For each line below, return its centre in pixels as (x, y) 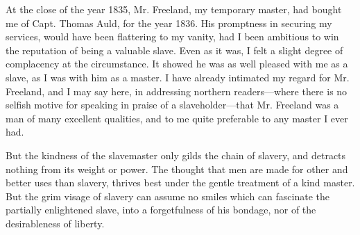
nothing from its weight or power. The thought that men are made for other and (177, 169)
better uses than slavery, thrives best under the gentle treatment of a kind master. (180, 183)
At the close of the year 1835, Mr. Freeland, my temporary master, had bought (174, 9)
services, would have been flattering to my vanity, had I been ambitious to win (172, 37)
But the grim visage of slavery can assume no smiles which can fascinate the (168, 196)
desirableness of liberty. (55, 223)
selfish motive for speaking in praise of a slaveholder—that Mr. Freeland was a (172, 105)
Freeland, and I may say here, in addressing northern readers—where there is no (177, 91)
